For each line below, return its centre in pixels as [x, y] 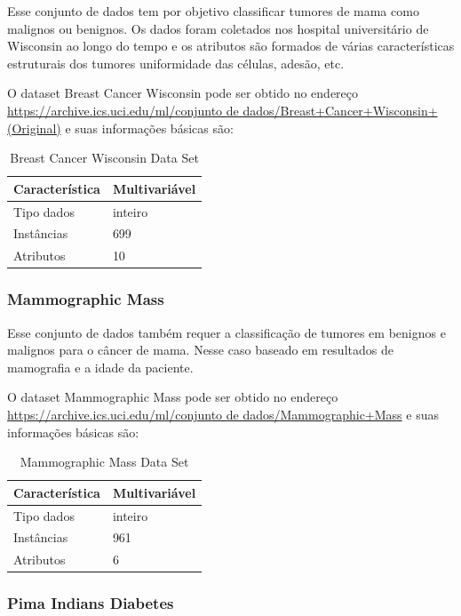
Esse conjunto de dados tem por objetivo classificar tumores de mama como [213, 11]
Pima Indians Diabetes [91, 603]
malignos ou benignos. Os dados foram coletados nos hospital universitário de [218, 28]
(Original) [34, 128]
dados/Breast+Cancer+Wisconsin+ [340, 110]
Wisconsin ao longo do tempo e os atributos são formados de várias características [231, 46]
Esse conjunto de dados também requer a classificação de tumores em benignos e [227, 332]
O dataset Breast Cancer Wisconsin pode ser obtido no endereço [183, 93]
